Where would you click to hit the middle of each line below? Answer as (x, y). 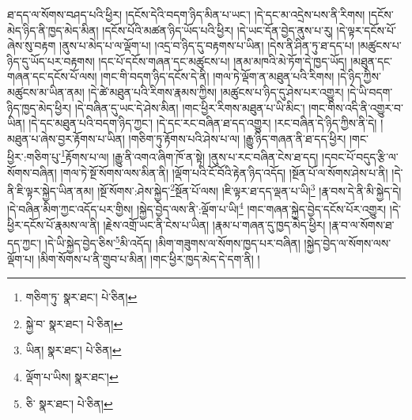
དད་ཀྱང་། (25, 242)
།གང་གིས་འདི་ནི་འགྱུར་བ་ (356, 107)
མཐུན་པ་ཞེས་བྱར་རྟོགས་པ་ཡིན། (66, 138)
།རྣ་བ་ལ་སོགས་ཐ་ (362, 224)
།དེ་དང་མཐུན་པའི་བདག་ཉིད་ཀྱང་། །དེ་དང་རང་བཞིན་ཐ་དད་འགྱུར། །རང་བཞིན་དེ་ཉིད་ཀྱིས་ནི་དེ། (203, 123)
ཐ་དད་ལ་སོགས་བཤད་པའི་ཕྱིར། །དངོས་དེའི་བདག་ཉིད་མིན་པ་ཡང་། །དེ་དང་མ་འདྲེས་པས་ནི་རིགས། (186, 14)
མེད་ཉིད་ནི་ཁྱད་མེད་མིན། (53, 30)
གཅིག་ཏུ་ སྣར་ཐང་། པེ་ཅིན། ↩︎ (81, 297)
